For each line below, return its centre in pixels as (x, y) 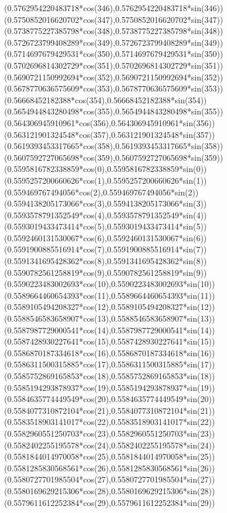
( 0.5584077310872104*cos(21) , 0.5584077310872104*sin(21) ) (110, 410)
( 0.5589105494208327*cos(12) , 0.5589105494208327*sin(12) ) (110, 307)
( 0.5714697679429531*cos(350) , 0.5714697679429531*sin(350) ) (114, 54)
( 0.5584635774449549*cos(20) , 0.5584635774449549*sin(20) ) (110, 399)
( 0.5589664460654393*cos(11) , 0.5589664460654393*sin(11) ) (110, 295)
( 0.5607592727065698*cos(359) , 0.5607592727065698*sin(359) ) (114, 157)
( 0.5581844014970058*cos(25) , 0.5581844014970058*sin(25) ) (110, 456)
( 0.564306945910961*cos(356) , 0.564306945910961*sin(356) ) (110, 122)
